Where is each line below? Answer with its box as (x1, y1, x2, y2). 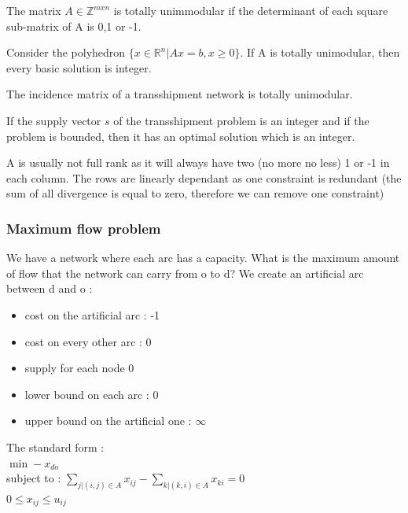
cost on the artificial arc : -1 (24, 306, 160, 323)
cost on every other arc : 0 (24, 333, 152, 349)
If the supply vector (6, 112, 101, 128)
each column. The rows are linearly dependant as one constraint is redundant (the (6, 169, 402, 186)
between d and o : (6, 280, 93, 297)
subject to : (6, 470, 61, 486)
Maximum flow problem (6, 218, 161, 238)
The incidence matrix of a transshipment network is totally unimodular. (6, 86, 353, 102)
